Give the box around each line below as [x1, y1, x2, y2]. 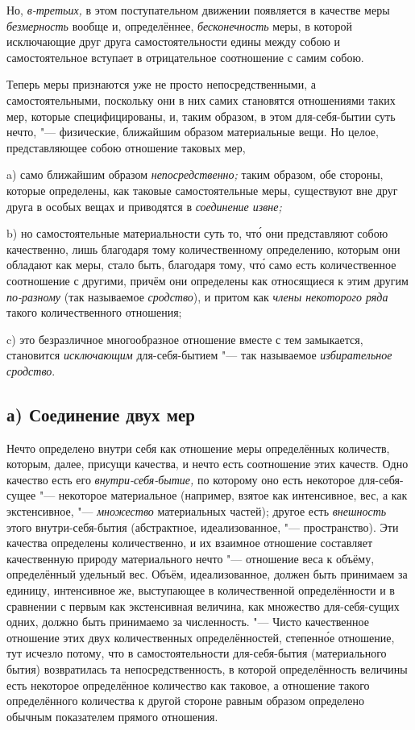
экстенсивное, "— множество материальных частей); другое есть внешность [6, 503, 387, 520]
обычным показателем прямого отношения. [6, 707, 218, 724]
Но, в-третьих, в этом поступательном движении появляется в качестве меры [6, 2, 390, 18]
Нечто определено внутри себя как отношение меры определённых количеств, [6, 439, 390, 456]
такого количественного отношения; [6, 304, 182, 321]
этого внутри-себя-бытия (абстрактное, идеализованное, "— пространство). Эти [6, 518, 399, 535]
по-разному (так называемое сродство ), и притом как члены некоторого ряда [6, 288, 388, 305]
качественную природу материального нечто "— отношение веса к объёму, [6, 550, 375, 566]
